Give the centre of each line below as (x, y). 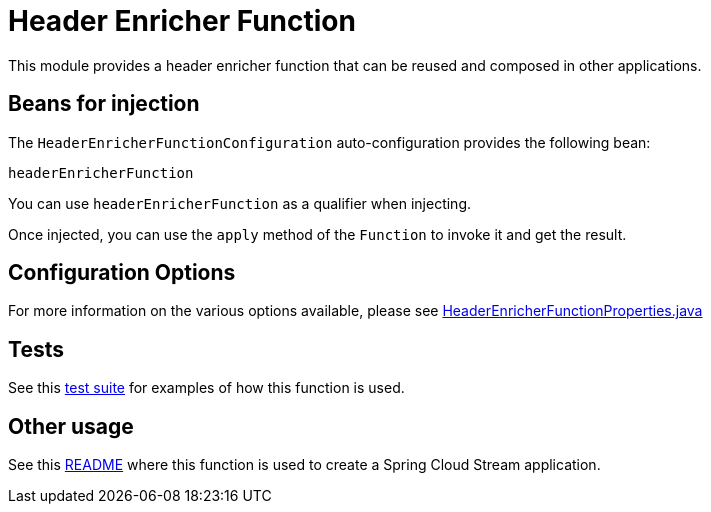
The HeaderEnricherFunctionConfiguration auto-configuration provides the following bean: (329, 142)
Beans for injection (104, 104)
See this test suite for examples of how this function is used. (206, 388)
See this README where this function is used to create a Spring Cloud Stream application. (304, 465)
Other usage (71, 426)
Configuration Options (122, 273)
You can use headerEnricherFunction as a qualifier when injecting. (239, 203)
